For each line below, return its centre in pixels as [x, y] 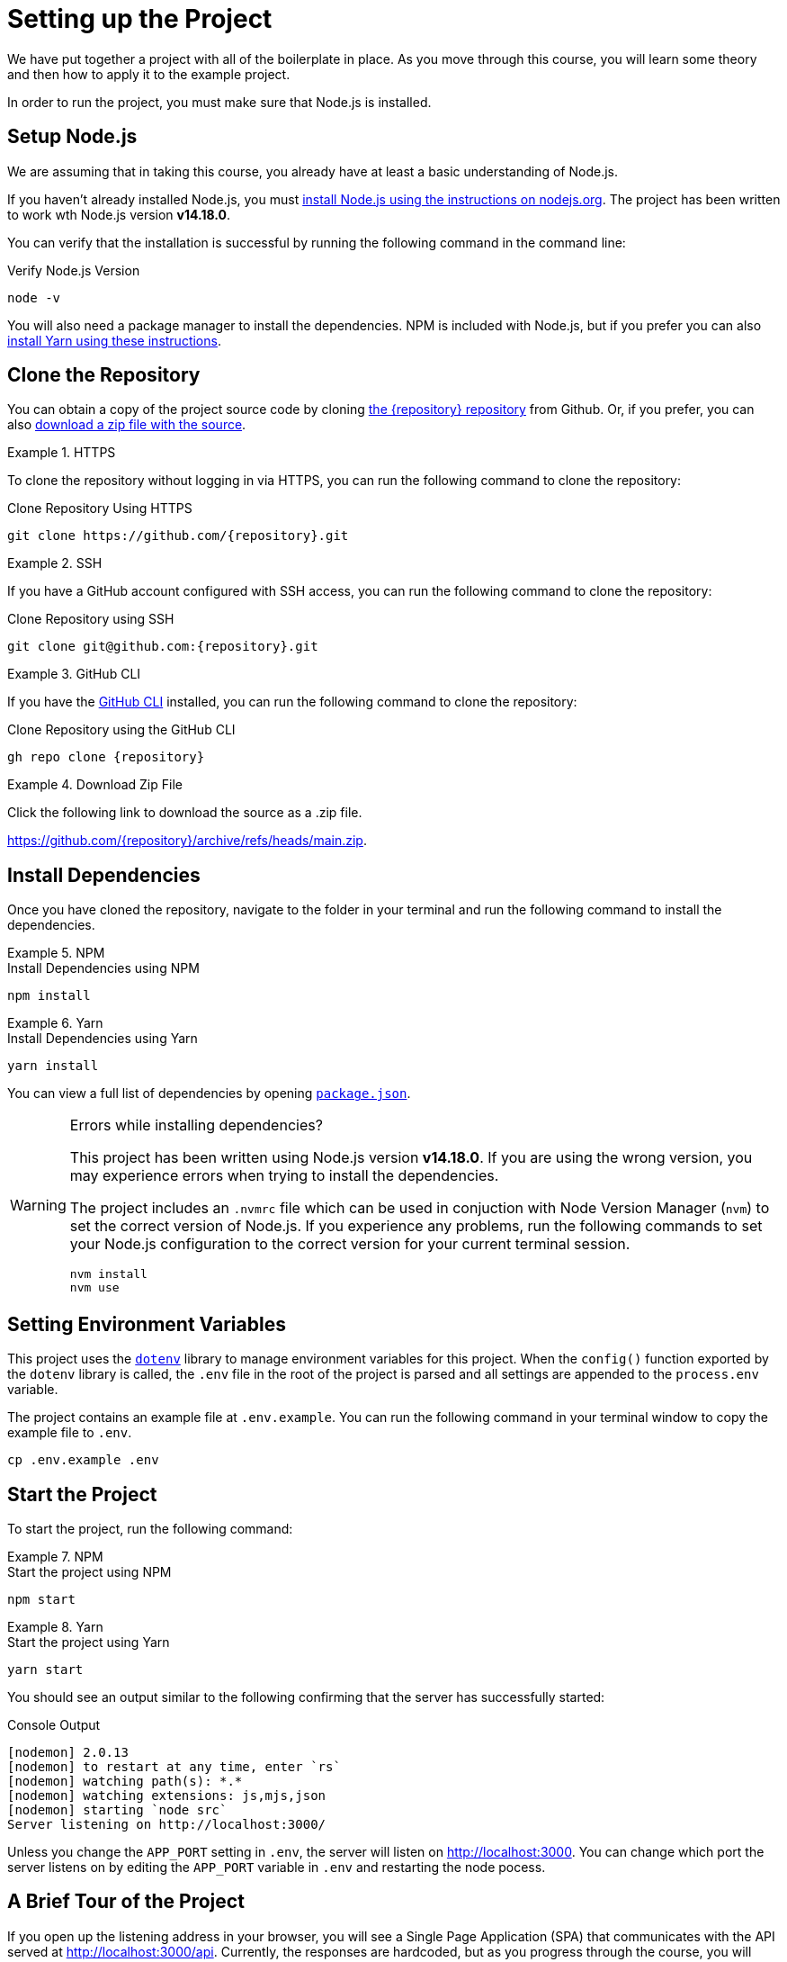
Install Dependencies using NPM [103, 968]
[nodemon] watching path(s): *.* [125, 1781]
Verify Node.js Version [74, 270]
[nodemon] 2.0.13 [68, 1752]
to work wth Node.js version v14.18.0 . [119, 214]
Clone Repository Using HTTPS [100, 508]
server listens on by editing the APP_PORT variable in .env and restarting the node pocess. [277, 1867]
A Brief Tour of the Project [126, 1902]
